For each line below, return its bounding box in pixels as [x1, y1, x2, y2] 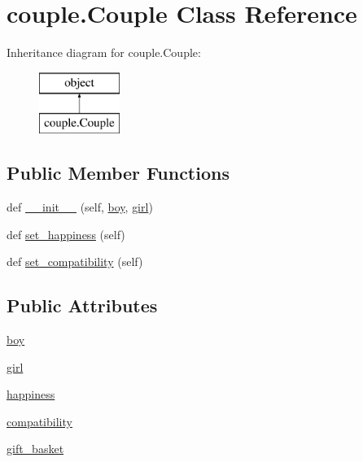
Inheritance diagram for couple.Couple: [7, 44, 201, 61]
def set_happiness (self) [7, 225, 125, 242]
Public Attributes [7, 293, 158, 318]
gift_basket [7, 440, 64, 457]
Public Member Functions [7, 160, 230, 185]
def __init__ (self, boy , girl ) [7, 198, 153, 216]
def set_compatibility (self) [7, 253, 143, 270]
